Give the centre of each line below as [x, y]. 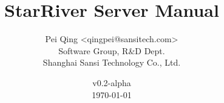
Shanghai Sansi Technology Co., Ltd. [112, 62]
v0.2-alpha [112, 82]
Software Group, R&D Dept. [112, 50]
